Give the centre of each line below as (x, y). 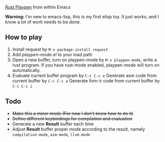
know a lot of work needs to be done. (43, 22)
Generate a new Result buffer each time (53, 124)
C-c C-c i (22, 86)
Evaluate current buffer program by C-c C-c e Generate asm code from (84, 75)
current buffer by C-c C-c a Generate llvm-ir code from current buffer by (86, 80)
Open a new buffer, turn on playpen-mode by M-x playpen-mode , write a (84, 60)
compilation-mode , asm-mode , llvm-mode (51, 134)
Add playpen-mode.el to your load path (52, 54)
